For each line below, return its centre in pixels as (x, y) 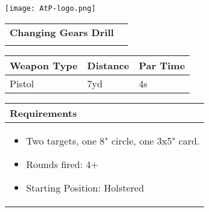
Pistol (22, 83)
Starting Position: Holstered (85, 187)
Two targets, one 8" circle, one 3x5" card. (113, 140)
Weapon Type (44, 65)
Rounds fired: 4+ (62, 164)
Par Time (162, 65)
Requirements (43, 113)
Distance (108, 65)
